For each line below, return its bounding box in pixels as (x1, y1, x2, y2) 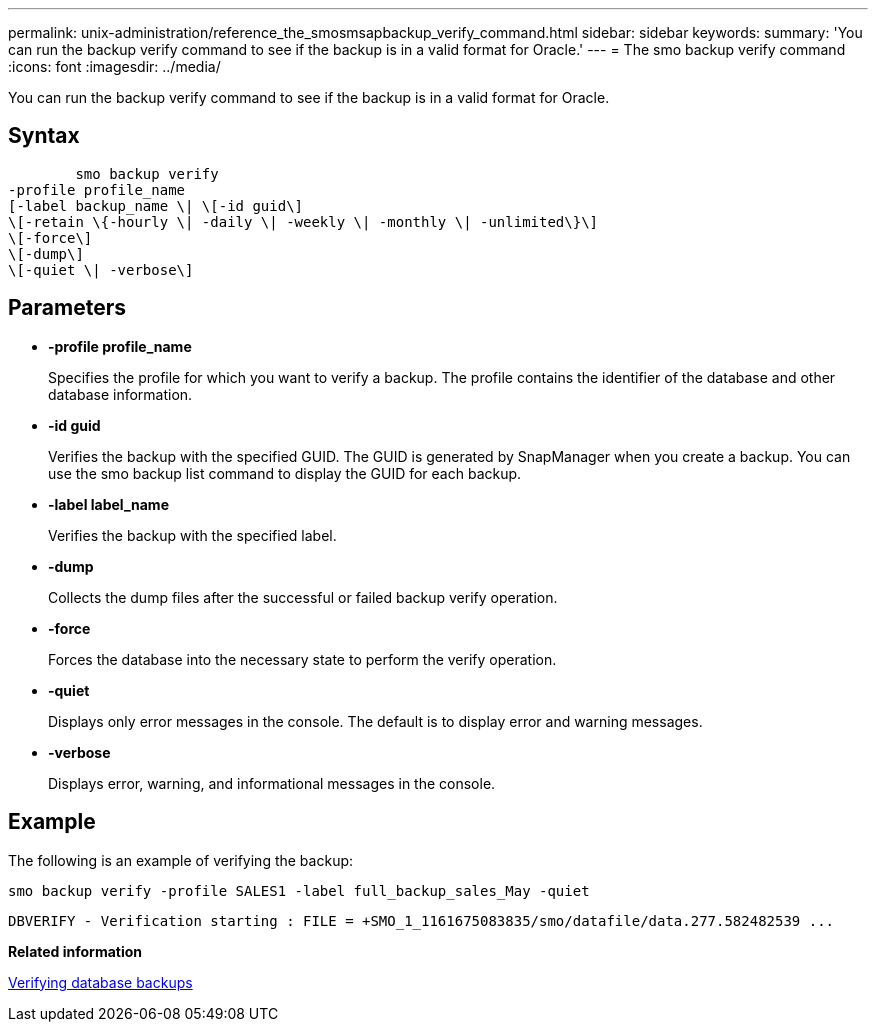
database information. (48, 385, 193, 403)
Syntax (8, 123, 80, 149)
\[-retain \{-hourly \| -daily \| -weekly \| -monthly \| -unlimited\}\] (8, 213, 599, 230)
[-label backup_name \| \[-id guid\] (8, 197, 304, 214)
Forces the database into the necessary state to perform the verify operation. (48, 650, 557, 668)
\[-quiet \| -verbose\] (8, 261, 194, 278)
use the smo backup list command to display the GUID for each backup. (48, 464, 522, 482)
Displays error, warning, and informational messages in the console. (48, 774, 496, 792)
